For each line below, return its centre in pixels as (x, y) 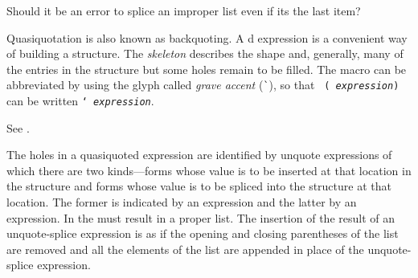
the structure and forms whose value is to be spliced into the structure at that (199, 186)
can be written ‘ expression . (80, 101)
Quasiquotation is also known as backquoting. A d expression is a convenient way (207, 37)
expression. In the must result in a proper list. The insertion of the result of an (201, 217)
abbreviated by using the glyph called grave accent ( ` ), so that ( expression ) (203, 85)
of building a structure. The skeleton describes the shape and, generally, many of (205, 53)
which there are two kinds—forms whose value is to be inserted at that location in (209, 170)
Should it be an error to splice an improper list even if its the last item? (184, 10)
